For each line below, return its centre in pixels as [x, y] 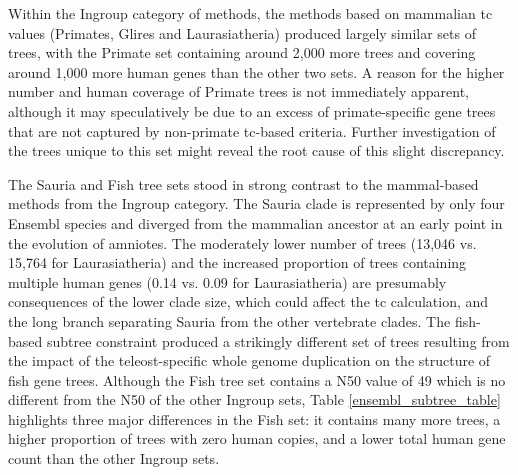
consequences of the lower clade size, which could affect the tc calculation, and [248, 301]
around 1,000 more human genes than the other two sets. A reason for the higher [256, 71]
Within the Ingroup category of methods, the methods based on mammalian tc [250, 13]
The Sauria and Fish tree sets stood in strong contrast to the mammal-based [243, 183]
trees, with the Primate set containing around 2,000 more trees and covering [242, 52]
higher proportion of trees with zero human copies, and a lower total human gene [257, 438]
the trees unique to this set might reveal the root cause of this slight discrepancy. [256, 150]
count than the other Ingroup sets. [114, 458]
